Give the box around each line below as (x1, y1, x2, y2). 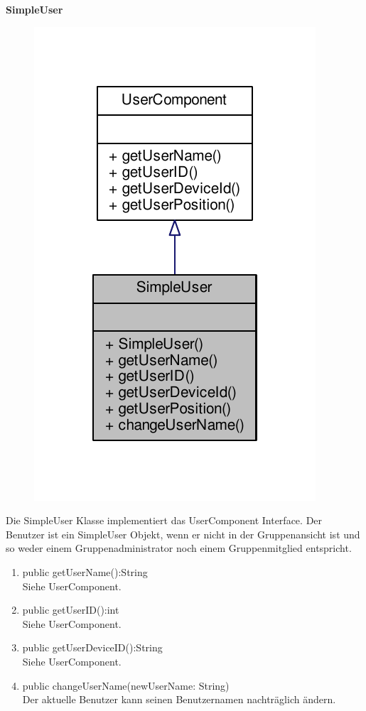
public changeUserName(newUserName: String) (22, 678, 230, 693)
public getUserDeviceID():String (22, 640, 163, 655)
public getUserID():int (22, 602, 119, 617)
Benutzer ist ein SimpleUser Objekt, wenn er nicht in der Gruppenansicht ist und (6, 526, 360, 541)
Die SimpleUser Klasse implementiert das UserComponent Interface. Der (6, 513, 323, 528)
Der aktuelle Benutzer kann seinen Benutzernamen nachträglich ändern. (22, 692, 336, 707)
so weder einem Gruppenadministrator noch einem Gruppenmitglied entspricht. (6, 541, 352, 555)
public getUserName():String (22, 564, 148, 579)
